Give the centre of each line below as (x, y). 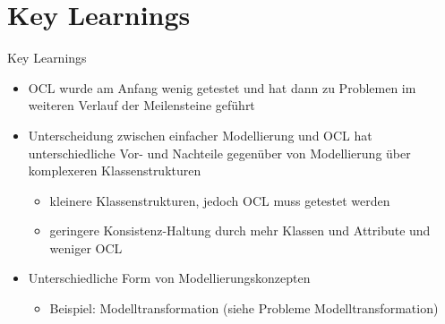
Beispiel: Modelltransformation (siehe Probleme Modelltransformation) (244, 308)
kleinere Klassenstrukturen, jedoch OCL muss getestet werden (220, 200)
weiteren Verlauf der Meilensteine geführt (141, 105)
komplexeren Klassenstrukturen (115, 171)
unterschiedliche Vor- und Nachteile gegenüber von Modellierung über (219, 153)
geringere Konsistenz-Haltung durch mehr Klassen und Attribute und (240, 230)
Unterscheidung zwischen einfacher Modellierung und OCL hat (200, 135)
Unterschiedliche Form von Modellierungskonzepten (169, 278)
